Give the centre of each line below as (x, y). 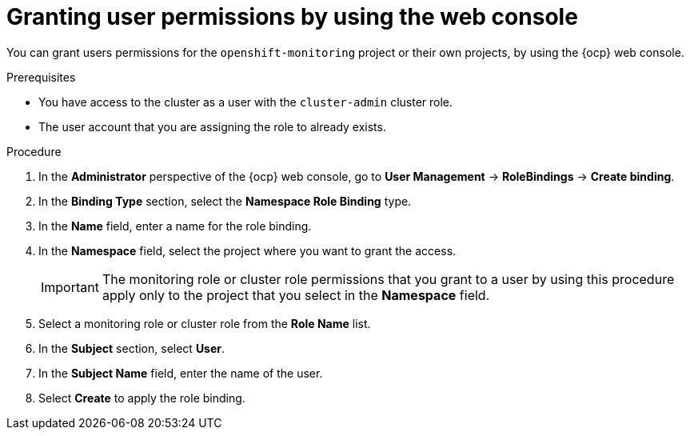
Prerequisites (41, 77)
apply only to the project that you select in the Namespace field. (296, 295)
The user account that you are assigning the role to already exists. (212, 126)
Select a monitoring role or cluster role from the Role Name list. (205, 323)
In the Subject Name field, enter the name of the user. (181, 373)
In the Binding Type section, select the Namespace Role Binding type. (225, 201)
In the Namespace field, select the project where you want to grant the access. (247, 250)
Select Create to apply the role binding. (142, 398)
